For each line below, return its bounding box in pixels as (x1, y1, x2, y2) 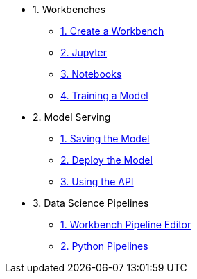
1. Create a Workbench (60, 25, 164, 37)
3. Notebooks (60, 68, 122, 80)
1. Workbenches (33, 3, 106, 15)
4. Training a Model (60, 90, 148, 101)
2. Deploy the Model (60, 154, 153, 166)
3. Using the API (60, 176, 134, 187)
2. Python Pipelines (60, 240, 148, 252)
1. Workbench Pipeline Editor (60, 219, 191, 230)
